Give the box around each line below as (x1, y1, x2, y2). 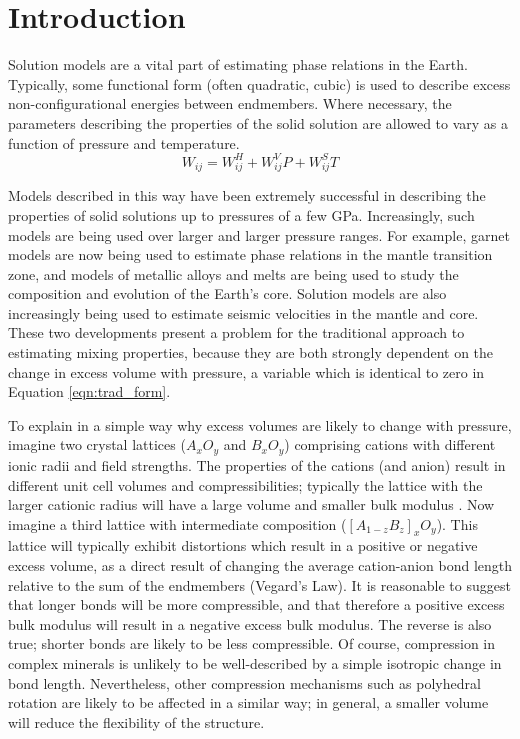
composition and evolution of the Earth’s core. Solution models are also (8, 283, 447, 304)
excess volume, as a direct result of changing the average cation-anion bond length (8, 555, 513, 576)
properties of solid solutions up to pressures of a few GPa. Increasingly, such (8, 204, 475, 225)
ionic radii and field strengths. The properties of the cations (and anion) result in (8, 454, 506, 475)
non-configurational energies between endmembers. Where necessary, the (8, 93, 452, 114)
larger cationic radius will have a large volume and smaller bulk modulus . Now (8, 494, 495, 515)
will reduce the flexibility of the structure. (8, 711, 265, 732)
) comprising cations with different (284, 434, 496, 455)
